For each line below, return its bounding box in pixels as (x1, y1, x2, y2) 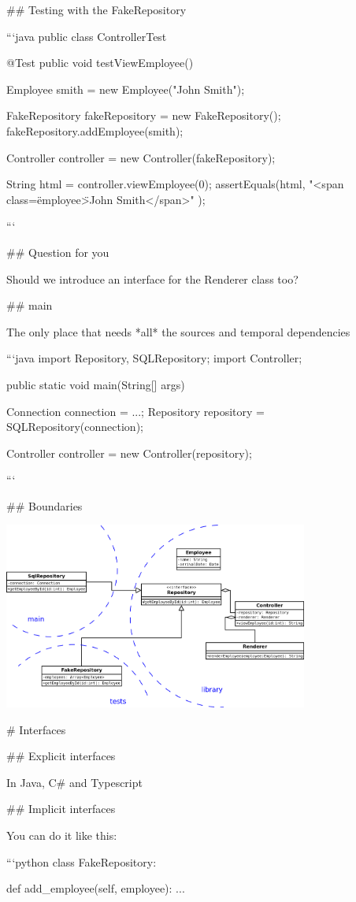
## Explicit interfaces (6, 748, 116, 764)
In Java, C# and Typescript (6, 774, 143, 790)
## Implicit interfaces (6, 800, 116, 817)
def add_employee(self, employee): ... (6, 880, 185, 896)
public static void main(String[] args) (6, 376, 185, 392)
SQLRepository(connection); (6, 418, 143, 435)
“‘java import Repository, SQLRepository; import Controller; (6, 350, 302, 366)
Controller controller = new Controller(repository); (6, 444, 252, 461)
